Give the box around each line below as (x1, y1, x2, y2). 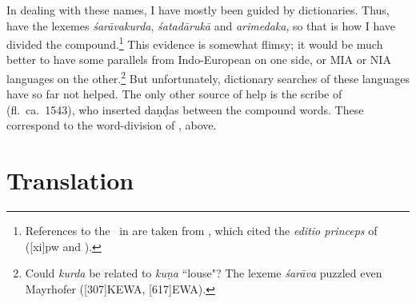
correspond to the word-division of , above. (6, 117, 217, 134)
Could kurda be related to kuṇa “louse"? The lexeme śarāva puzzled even (25, 265, 382, 281)
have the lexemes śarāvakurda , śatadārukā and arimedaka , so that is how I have (6, 17, 396, 34)
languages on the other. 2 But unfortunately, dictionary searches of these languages (6, 68, 410, 86)
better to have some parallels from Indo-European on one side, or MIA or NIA (6, 51, 391, 68)
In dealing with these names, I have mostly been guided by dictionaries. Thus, (6, 2, 390, 18)
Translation (6, 164, 134, 197)
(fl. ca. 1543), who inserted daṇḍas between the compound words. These (6, 101, 364, 118)
